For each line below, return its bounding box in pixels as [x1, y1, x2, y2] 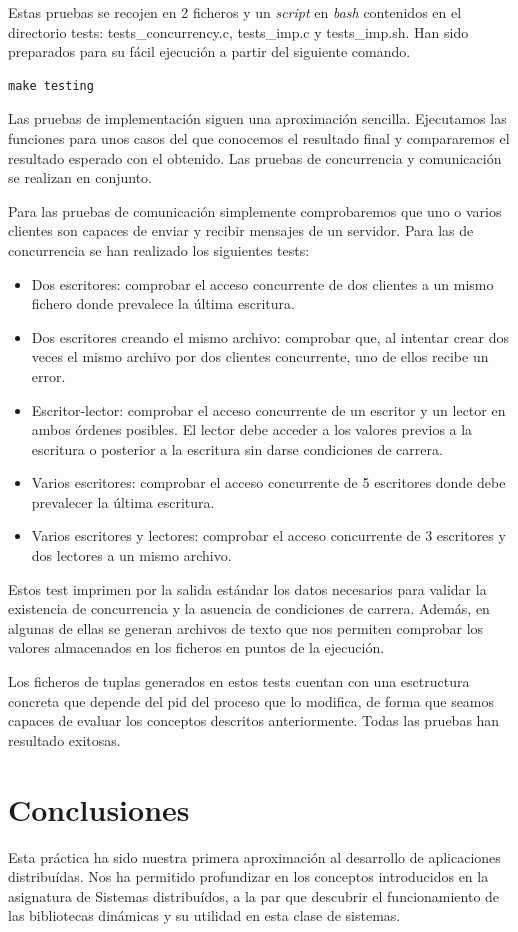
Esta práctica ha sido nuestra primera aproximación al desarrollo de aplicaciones [8, 846, 501, 867]
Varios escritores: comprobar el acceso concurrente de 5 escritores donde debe [31, 472, 506, 493]
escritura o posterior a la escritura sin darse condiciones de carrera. [31, 438, 443, 459]
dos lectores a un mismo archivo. [31, 545, 232, 566]
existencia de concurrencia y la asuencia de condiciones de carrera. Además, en [8, 598, 490, 619]
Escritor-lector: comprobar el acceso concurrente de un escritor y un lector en [31, 399, 506, 420]
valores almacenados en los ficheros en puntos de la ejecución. [8, 637, 385, 658]
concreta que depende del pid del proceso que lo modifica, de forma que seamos [8, 690, 495, 711]
